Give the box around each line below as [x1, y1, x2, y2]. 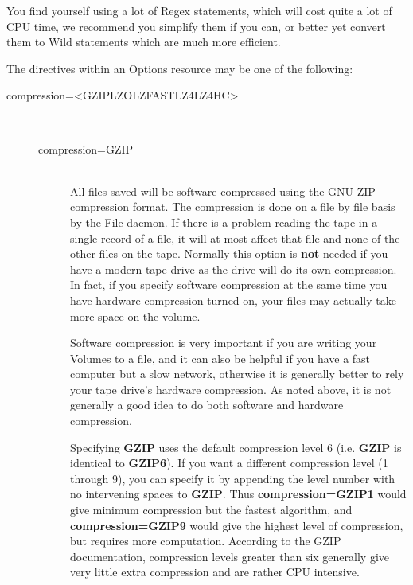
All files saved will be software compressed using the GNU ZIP [70, 182, 376, 199]
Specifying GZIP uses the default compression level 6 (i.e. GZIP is [70, 439, 402, 455]
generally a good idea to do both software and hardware [70, 396, 344, 413]
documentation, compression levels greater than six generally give [70, 548, 390, 564]
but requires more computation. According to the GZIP [70, 532, 341, 549]
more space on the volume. [70, 307, 201, 324]
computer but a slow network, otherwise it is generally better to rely [70, 365, 404, 382]
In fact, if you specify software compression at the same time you [70, 276, 388, 293]
